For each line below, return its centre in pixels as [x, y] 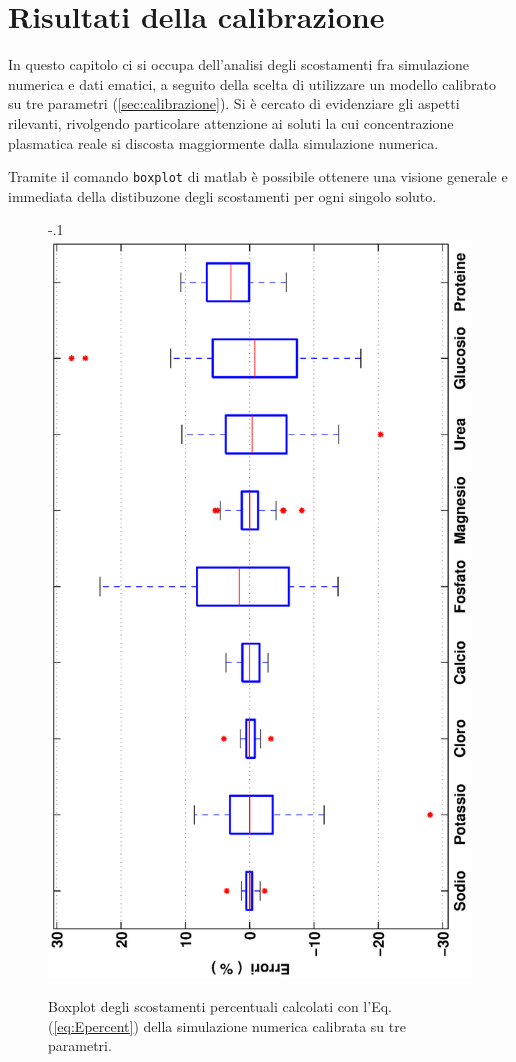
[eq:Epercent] [93, 1025]
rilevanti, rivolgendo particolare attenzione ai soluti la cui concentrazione [231, 122]
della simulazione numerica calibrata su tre [274, 1025]
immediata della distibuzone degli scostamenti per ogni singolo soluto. [222, 195]
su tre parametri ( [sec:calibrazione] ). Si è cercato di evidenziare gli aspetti [234, 103]
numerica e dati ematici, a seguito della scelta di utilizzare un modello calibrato [252, 83]
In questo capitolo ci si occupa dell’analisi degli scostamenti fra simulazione [238, 64]
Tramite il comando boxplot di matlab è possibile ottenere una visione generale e [258, 176]
